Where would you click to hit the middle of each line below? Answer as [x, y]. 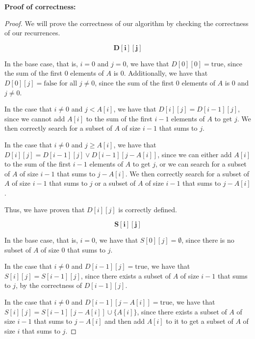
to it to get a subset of [200, 321]
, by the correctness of [49, 285]
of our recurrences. [32, 33]
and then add [125, 321]
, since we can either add [195, 154]
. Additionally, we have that [166, 73]
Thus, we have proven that [45, 209]
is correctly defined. [148, 209]
